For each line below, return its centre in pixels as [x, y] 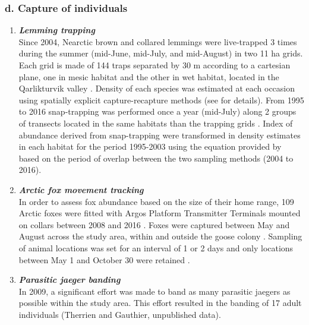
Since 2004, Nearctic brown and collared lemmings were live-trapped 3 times [158, 41]
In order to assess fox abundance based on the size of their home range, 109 [156, 201]
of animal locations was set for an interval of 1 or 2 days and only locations [156, 247]
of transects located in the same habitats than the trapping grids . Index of [156, 123]
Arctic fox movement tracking [81, 189]
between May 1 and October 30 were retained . [104, 259]
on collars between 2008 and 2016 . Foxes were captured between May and [154, 224]
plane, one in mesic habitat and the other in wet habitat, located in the [149, 76]
